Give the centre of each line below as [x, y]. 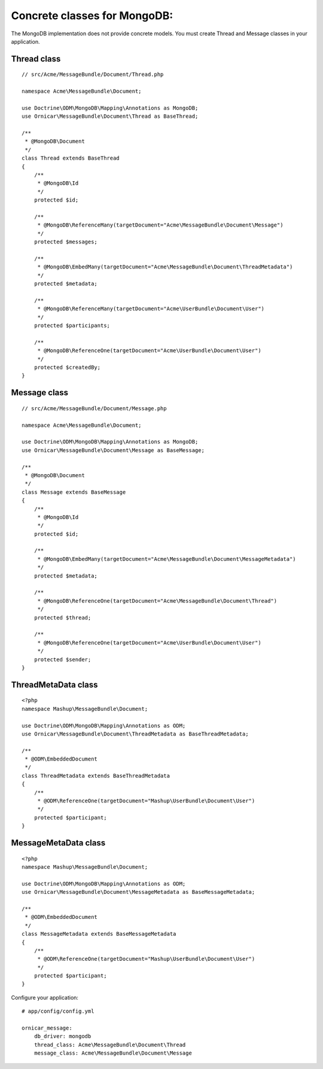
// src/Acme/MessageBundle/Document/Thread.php [93, 74]
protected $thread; [63, 618]
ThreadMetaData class [54, 685]
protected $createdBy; [67, 367]
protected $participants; [72, 326]
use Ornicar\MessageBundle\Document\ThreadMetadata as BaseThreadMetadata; [135, 734]
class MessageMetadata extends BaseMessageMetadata [99, 934]
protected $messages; [66, 242]
